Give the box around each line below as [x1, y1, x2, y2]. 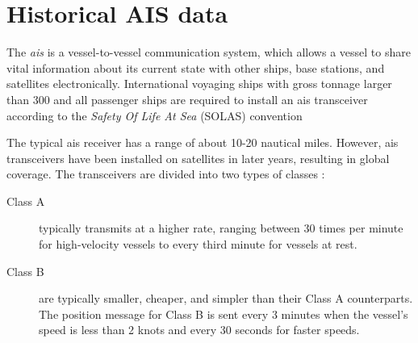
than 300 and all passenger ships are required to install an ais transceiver [6, 90, 368, 107]
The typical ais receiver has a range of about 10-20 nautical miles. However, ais [6, 134, 399, 151]
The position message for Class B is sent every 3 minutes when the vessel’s [39, 305, 408, 322]
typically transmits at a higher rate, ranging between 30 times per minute [39, 220, 403, 236]
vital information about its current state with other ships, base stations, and [6, 59, 385, 76]
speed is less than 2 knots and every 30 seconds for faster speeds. [39, 321, 360, 338]
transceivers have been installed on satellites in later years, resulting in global [6, 149, 390, 166]
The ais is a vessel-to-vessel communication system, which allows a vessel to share [6, 44, 411, 61]
